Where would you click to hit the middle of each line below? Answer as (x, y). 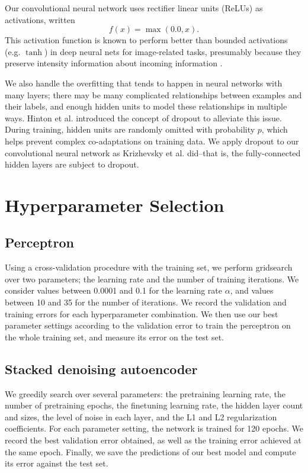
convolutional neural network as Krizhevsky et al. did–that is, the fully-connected (153, 152)
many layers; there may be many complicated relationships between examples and (153, 94)
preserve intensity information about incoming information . (114, 63)
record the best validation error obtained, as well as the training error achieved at (153, 440)
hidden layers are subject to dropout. (72, 164)
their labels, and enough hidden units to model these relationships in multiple (146, 106)
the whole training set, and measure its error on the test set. (114, 337)
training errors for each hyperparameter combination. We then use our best (142, 313)
